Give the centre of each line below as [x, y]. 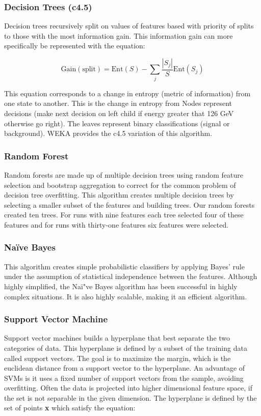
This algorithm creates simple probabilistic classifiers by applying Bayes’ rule [124, 266]
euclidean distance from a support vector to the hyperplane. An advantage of [125, 368]
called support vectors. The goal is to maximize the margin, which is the [118, 358]
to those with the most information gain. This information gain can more [119, 35]
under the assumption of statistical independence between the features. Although [131, 276]
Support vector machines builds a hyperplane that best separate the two [117, 338]
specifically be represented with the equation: [75, 46]
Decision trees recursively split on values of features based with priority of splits [129, 26]
